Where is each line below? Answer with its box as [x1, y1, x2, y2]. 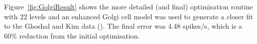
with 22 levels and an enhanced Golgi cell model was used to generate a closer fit [4, 11, 253, 21]
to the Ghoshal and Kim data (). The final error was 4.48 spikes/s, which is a [4, 21, 242, 31]
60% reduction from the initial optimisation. [4, 30, 140, 41]
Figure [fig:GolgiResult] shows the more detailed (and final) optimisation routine [4, 1, 253, 11]
